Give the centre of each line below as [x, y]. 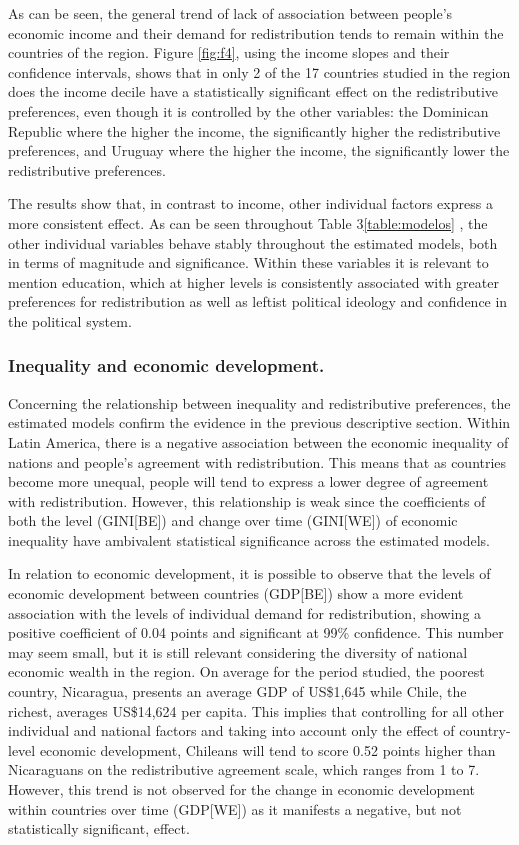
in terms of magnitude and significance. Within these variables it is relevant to [248, 262]
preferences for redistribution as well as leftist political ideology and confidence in [258, 301]
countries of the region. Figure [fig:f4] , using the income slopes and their [229, 52]
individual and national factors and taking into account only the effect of [231, 730]
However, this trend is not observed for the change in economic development [242, 789]
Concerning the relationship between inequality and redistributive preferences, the [259, 402]
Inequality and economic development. [166, 365]
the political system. [70, 320]
